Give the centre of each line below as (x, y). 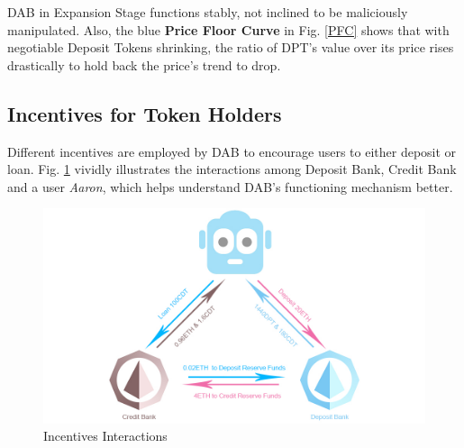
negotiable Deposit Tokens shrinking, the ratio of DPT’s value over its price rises (231, 47)
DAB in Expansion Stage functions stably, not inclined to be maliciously (208, 12)
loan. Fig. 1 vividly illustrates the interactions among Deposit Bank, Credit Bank (232, 169)
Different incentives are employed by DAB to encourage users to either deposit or (232, 151)
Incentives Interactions (105, 436)
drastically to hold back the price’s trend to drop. (144, 64)
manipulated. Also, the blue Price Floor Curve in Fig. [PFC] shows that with (228, 29)
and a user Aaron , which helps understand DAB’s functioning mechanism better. (230, 186)
